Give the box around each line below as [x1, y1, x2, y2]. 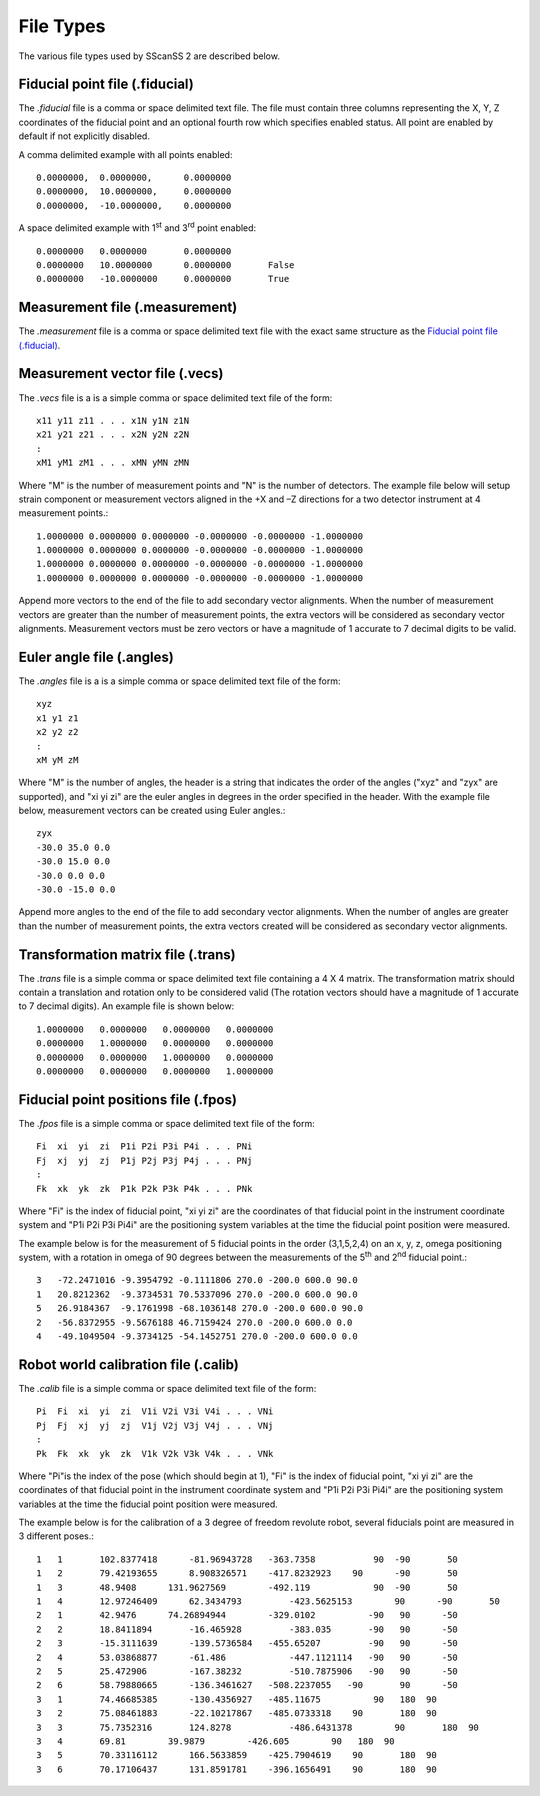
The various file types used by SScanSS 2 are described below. [18, 50, 280, 62]
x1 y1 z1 [36, 712, 79, 724]
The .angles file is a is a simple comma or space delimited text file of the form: [18, 675, 341, 687]
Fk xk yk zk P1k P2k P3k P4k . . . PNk [36, 1183, 253, 1194]
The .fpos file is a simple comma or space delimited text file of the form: [18, 1117, 315, 1129]
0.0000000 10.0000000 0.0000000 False [36, 259, 295, 270]
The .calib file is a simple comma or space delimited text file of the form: [18, 1382, 317, 1394]
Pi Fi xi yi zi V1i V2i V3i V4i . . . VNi [36, 1406, 274, 1417]
